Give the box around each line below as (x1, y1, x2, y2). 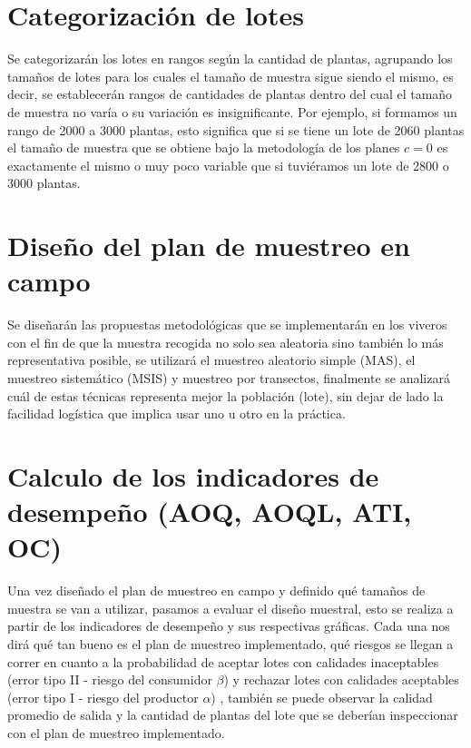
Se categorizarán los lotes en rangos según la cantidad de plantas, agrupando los (7, 49, 453, 68)
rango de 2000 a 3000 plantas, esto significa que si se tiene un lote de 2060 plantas (7, 120, 465, 139)
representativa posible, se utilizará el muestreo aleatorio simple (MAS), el (7, 350, 416, 369)
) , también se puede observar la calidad (211, 687, 433, 706)
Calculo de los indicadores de (7, 457, 379, 494)
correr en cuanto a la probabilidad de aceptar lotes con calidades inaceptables (7, 652, 439, 671)
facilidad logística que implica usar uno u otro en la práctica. (7, 404, 346, 423)
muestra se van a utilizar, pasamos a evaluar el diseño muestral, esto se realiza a (7, 598, 454, 617)
